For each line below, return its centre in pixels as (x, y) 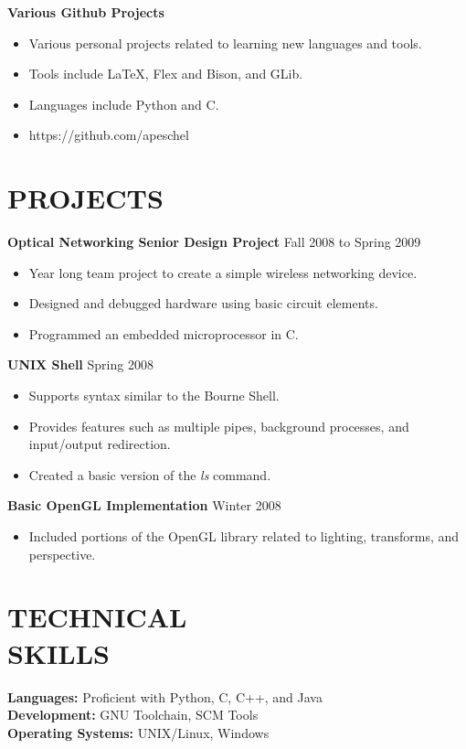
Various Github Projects (86, 12)
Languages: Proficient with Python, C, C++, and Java (165, 696)
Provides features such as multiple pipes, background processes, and (219, 426)
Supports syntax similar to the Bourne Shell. (154, 396)
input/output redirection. (100, 444)
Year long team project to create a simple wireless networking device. (223, 272)
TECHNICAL (97, 617)
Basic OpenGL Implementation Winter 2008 (144, 505)
